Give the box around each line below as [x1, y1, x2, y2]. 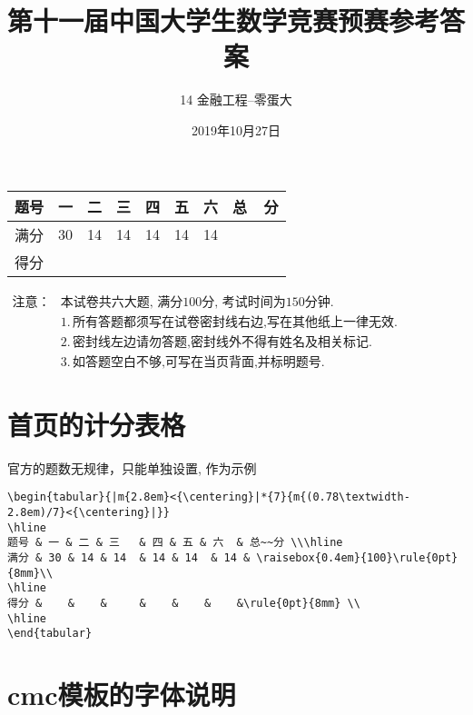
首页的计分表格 [7, 405, 186, 442]
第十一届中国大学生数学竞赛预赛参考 [7, 2, 440, 39]
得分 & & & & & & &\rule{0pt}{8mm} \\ [7, 596, 360, 610]
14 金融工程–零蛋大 [180, 90, 292, 109]
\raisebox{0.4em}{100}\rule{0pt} [256, 551, 458, 564]
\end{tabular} [7, 627, 93, 641]
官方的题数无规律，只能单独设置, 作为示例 [7, 458, 257, 477]
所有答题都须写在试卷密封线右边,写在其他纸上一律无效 [73, 315, 394, 329]
